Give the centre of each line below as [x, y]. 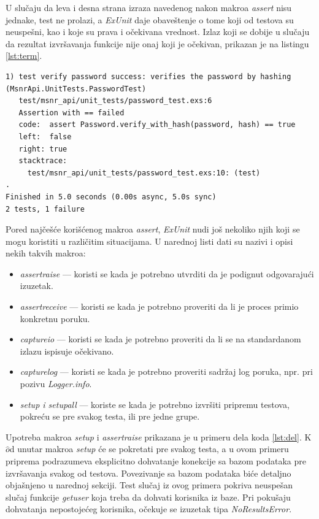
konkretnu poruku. [55, 318]
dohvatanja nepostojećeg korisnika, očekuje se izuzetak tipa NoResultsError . [149, 509]
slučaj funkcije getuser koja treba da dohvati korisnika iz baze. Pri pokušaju [148, 497]
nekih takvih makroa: [46, 253]
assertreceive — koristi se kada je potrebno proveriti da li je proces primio [159, 306]
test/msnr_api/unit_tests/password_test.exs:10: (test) [144, 173]
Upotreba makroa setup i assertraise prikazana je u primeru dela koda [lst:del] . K [159, 436]
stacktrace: [43, 161]
